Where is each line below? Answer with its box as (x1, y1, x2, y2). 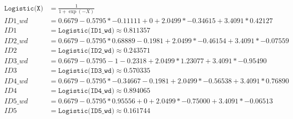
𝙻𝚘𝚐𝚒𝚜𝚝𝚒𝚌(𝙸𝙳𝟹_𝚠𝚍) (58, 67, 114, 75)
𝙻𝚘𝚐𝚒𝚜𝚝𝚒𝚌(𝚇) (4, 5, 43, 12)
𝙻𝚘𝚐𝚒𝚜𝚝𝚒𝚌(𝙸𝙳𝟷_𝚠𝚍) (58, 27, 114, 34)
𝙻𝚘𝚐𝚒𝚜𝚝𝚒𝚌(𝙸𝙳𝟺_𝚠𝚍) (58, 87, 114, 95)
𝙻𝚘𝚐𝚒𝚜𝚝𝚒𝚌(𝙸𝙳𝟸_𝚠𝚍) (58, 47, 114, 54)
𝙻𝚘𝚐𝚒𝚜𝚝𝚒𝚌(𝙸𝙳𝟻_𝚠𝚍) (58, 107, 114, 115)
